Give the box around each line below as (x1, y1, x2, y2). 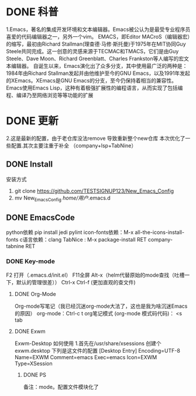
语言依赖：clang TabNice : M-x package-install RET (22, 236, 147, 243)
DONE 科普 (6, 5, 59, 19)
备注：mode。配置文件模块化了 (23, 383, 99, 390)
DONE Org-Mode (14, 290, 57, 297)
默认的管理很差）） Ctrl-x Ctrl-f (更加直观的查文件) (16, 278, 136, 285)
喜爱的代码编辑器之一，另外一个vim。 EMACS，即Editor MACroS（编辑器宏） (6, 33, 190, 40)
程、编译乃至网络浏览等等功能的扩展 (6, 91, 94, 98)
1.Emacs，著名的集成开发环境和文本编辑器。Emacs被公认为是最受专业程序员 (6, 26, 191, 33)
